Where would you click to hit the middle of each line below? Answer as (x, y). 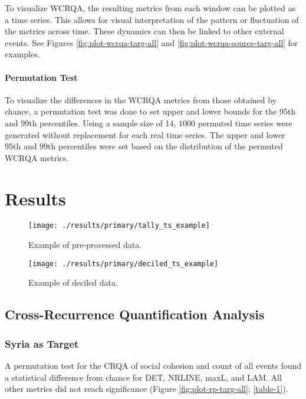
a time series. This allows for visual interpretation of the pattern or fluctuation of (152, 19)
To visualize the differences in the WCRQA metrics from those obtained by (141, 99)
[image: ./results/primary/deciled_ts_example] (124, 264)
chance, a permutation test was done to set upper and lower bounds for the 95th (150, 111)
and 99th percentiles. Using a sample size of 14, (91, 122)
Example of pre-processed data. (85, 245)
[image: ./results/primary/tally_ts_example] (119, 226)
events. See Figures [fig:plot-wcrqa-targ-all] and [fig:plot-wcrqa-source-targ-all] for (152, 42)
